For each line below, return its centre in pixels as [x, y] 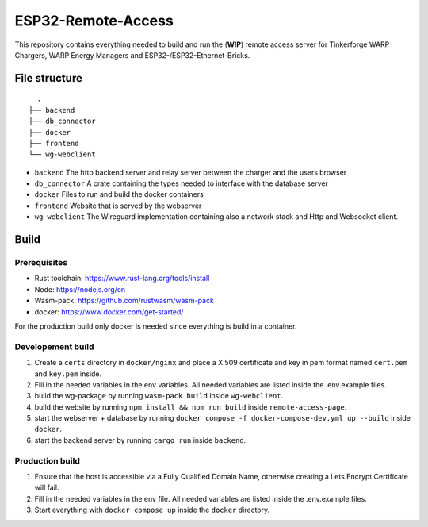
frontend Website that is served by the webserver [118, 206]
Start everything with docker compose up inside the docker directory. [152, 510]
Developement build [54, 347]
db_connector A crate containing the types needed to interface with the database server [182, 183]
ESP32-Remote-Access [94, 21]
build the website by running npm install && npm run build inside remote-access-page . [191, 407]
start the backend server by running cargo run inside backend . [140, 440]
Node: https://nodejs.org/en [80, 289]
